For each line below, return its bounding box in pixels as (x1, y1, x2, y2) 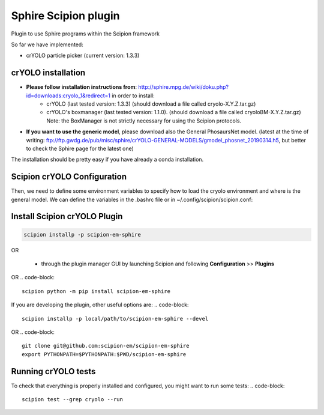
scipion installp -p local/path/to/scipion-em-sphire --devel (22, 315, 209, 322)
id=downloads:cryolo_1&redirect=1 (26, 92, 111, 99)
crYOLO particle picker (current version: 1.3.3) (26, 52, 140, 59)
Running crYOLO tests (11, 366, 96, 377)
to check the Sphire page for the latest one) (26, 145, 134, 152)
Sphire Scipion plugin (11, 9, 120, 22)
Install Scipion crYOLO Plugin (11, 211, 123, 222)
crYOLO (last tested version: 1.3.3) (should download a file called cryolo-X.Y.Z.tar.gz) (46, 100, 256, 108)
